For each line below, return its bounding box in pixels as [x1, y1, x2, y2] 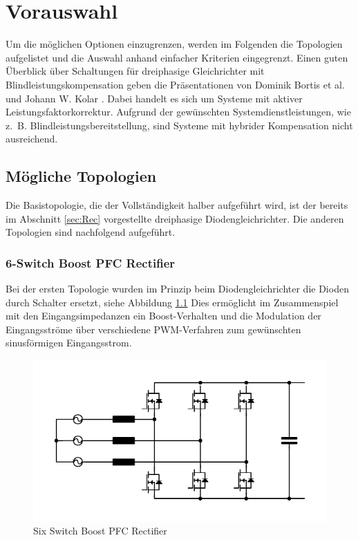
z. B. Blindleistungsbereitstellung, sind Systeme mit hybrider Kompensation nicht [6, 118, 353, 132]
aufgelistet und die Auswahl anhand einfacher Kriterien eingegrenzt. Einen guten [6, 50, 348, 64]
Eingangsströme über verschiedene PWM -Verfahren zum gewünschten [6, 322, 301, 336]
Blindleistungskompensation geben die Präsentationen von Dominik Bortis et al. [6, 77, 345, 91]
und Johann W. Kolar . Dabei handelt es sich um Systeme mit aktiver [6, 91, 303, 105]
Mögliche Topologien [6, 165, 157, 187]
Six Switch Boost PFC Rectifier [33, 523, 167, 538]
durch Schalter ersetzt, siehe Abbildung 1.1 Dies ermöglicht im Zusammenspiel [6, 295, 339, 309]
